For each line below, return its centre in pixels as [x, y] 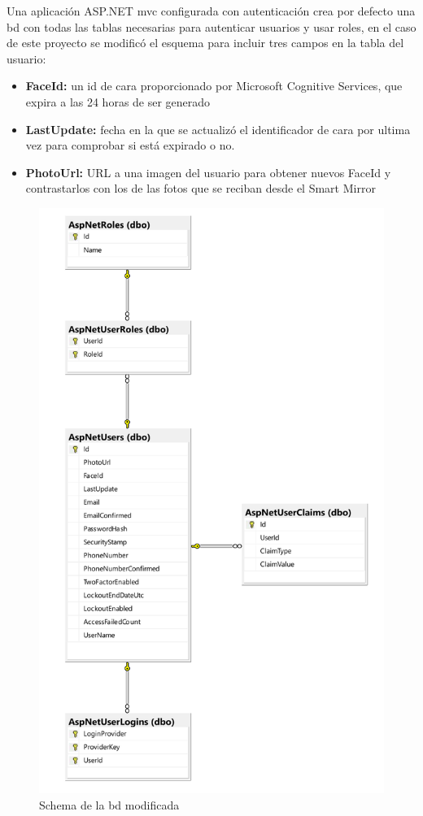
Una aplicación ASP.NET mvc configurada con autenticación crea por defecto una [211, 11]
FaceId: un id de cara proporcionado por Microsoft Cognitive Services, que [214, 86]
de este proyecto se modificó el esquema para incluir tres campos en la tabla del [205, 43]
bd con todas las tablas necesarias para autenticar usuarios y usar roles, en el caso [211, 26]
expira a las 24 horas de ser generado [118, 101]
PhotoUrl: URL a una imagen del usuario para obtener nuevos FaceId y [208, 172]
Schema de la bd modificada [109, 804]
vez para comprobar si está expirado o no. [130, 145]
